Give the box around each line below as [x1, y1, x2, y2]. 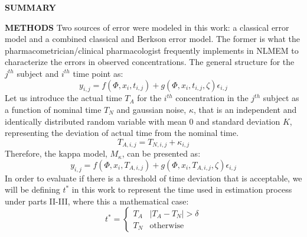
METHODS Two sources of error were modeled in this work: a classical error [5, 21, 289, 33]
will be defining [5, 183, 60, 196]
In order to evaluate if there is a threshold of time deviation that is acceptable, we [5, 171, 302, 184]
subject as [263, 92, 299, 104]
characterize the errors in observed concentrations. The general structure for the [5, 56, 295, 68]
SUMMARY [5, 1, 56, 13]
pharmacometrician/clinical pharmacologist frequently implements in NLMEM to [5, 44, 299, 56]
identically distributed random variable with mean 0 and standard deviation [5, 115, 280, 127]
